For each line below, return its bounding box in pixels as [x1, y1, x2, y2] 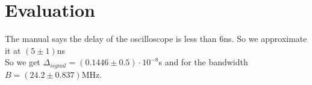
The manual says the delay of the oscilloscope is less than [5, 32, 217, 45]
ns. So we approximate [223, 32, 307, 45]
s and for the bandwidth [158, 56, 248, 68]
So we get [5, 56, 40, 68]
